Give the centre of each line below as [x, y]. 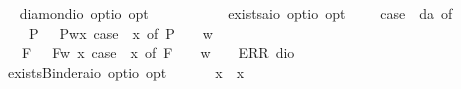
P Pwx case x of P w [120, 32]
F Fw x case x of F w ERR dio [158, 52]
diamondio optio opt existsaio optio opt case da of [236, 13]
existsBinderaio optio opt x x [126, 71]
